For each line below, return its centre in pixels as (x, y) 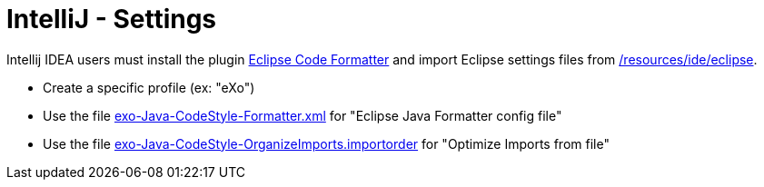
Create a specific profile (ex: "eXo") (149, 87)
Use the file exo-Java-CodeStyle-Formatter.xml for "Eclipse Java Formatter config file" (303, 115)
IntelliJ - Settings (112, 19)
